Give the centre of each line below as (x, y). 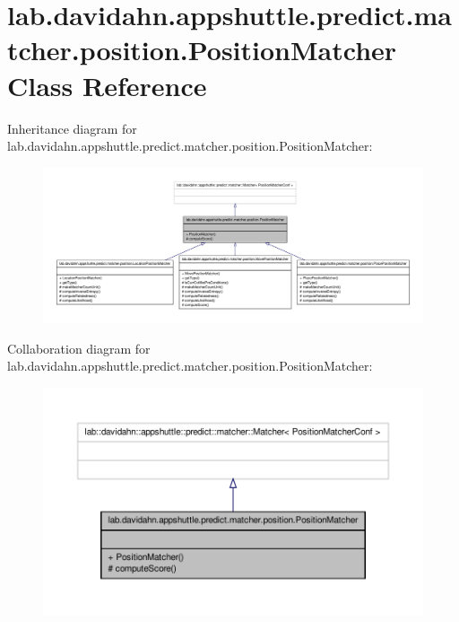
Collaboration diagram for (79, 348)
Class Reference (107, 85)
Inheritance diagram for (72, 128)
